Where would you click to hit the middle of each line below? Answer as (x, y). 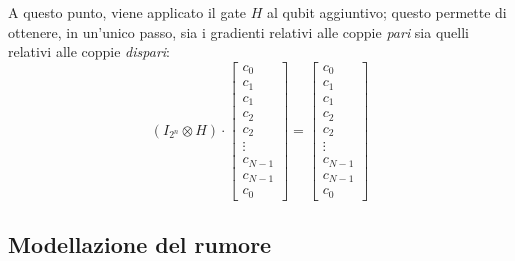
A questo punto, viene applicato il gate (127, 12)
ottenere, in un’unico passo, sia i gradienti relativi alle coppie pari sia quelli (238, 31)
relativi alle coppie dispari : (89, 51)
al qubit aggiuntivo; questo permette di (387, 12)
